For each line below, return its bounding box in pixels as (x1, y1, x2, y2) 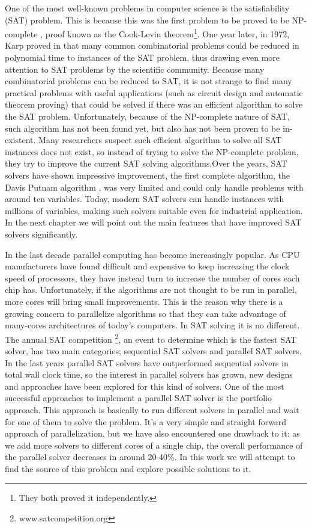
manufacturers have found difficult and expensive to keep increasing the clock (5, 260, 290, 272)
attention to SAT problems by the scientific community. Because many (5, 63, 265, 75)
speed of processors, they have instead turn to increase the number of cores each (5, 271, 300, 284)
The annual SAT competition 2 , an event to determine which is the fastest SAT (5, 331, 297, 345)
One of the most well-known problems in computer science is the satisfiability (5, 2, 290, 14)
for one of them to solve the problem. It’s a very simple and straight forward (5, 415, 287, 428)
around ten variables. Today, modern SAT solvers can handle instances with (5, 192, 284, 205)
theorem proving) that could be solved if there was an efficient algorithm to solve (5, 98, 303, 111)
